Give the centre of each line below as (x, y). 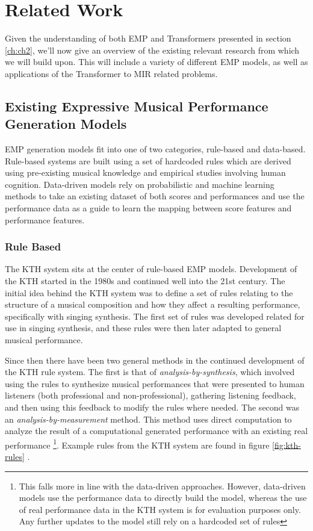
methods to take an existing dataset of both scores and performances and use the (155, 196)
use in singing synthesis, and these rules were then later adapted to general (143, 328)
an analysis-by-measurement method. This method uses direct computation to (148, 419)
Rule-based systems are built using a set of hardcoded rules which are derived (148, 160)
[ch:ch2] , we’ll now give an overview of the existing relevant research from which (152, 50)
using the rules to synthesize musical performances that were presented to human (155, 383)
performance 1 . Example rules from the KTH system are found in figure (137, 444)
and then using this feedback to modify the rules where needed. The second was (152, 407)
